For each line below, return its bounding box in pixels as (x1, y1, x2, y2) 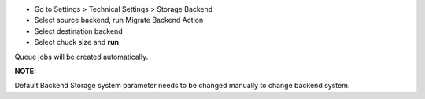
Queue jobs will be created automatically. (14, 52, 149, 61)
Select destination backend (34, 26, 123, 35)
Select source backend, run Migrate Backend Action (34, 16, 204, 25)
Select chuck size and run (34, 38, 120, 47)
